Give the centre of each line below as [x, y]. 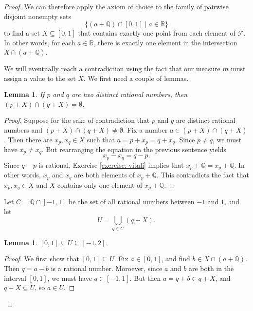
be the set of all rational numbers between [132, 202]
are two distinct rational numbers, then [129, 94]
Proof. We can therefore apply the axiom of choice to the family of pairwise [116, 6]
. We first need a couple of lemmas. [136, 78]
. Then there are [28, 139]
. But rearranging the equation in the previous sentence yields [134, 149]
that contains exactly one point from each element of [157, 33]
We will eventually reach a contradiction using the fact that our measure [112, 68]
